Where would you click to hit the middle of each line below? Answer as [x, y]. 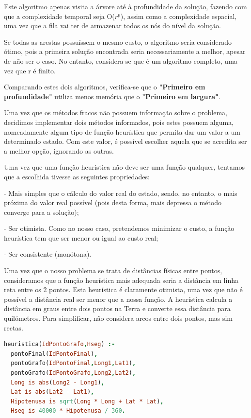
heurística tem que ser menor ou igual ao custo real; [81, 237]
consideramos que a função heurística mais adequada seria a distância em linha [121, 280]
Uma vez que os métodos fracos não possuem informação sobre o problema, [116, 113]
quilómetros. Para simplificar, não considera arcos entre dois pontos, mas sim [118, 318]
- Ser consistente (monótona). [48, 254]
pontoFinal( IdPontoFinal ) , [54, 354]
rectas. [14, 327]
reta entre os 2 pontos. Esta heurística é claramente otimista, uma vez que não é [123, 289]
